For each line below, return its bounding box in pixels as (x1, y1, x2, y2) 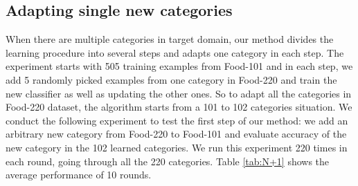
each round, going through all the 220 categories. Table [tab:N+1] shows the (6, 154, 330, 168)
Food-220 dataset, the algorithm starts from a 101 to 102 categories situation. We (6, 100, 352, 114)
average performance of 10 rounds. (6, 167, 152, 182)
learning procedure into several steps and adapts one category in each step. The (6, 45, 344, 59)
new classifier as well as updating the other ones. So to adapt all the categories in (6, 86, 352, 100)
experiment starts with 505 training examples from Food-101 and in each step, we (6, 59, 353, 73)
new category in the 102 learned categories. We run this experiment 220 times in (6, 140, 348, 154)
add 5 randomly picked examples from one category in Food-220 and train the (6, 72, 337, 86)
